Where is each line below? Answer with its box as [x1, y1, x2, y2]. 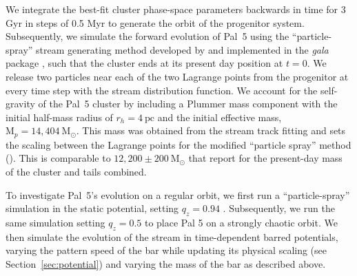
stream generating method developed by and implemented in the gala [36, 42, 329, 56]
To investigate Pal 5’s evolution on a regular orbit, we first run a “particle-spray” [6, 187, 350, 202]
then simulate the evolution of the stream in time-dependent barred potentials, [6, 229, 338, 244]
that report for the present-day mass [188, 151, 343, 165]
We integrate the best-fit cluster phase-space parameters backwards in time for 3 [6, 2, 346, 16]
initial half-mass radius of [6, 109, 113, 124]
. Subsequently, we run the [223, 201, 335, 215]
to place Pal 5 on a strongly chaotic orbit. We [144, 215, 338, 229]
